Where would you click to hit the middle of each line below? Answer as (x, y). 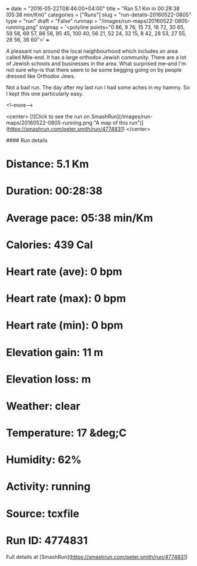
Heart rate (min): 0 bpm (65, 325)
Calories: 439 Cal (49, 245)
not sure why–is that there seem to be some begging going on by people (94, 70)
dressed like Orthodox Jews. (41, 76)
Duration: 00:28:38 (54, 191)
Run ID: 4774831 (47, 540)
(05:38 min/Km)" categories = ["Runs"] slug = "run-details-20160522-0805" (99, 15)
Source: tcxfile (43, 513)
